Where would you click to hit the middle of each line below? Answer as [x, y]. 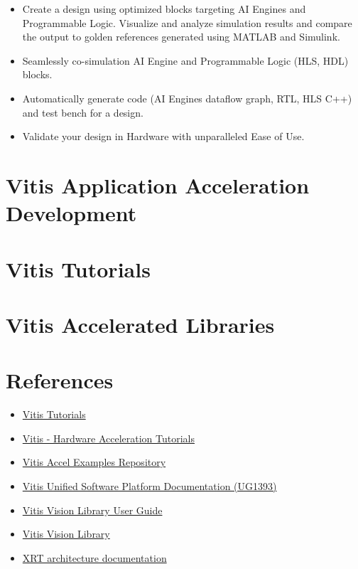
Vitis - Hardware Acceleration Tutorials [108, 438]
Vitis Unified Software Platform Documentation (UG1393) [150, 485]
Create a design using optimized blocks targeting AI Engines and [164, 9]
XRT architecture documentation [94, 557]
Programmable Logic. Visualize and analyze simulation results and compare [187, 22]
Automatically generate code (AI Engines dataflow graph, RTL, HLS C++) [187, 98]
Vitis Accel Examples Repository [94, 462]
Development [71, 213]
